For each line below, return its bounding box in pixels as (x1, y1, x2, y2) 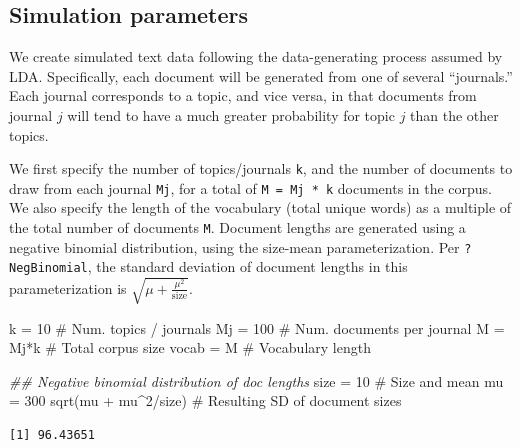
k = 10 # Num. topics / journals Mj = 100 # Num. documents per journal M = (9, 317, 505, 338)
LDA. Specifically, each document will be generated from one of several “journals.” (9, 65, 513, 86)
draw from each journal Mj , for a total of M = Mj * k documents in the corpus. (9, 177, 492, 198)
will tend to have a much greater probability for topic (67, 104, 395, 125)
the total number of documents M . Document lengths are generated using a (9, 217, 466, 238)
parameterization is (9, 277, 127, 298)
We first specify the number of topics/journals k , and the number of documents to (9, 158, 513, 179)
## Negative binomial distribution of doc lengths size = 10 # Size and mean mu (9, 370, 504, 391)
